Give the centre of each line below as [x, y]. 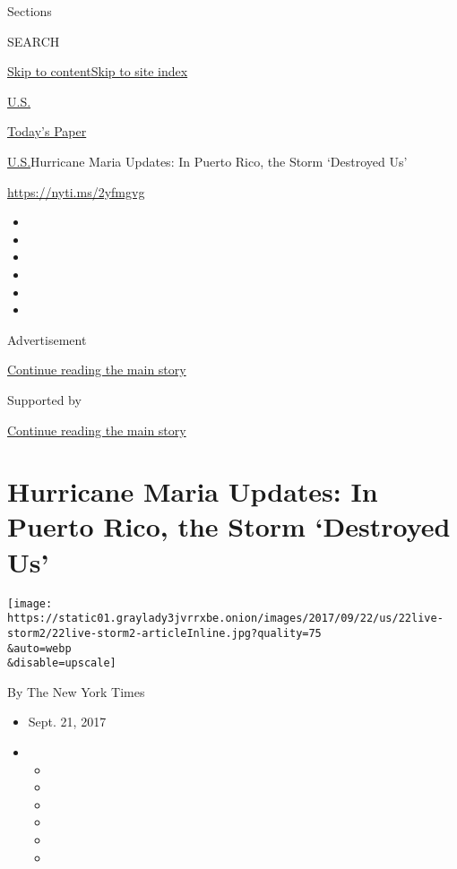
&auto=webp [39, 648]
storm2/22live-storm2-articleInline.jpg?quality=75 [164, 633]
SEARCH [34, 41]
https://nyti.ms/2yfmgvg [76, 191]
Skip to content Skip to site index [98, 71]
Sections [30, 11]
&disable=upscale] [62, 663]
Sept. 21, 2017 [67, 722]
